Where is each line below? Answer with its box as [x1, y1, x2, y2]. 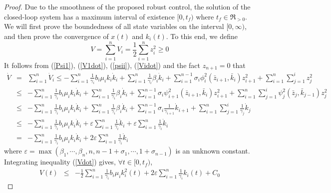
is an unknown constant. [175, 145, 250, 156]
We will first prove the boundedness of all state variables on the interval [4, 21, 224, 31]
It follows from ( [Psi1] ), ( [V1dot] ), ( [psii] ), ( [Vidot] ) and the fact [4, 59, 200, 70]
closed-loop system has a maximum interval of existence [4, 11, 175, 21]
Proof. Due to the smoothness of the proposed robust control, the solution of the [4, 1, 251, 11]
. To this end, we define [166, 30, 238, 41]
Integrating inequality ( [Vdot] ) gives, [4, 156, 116, 167]
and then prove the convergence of [4, 30, 109, 41]
